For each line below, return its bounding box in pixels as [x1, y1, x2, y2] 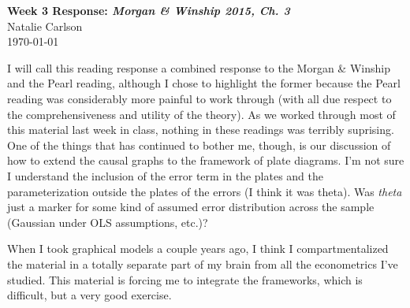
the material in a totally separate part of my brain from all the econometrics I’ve [7, 255, 398, 272]
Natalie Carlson [7, 17, 83, 34]
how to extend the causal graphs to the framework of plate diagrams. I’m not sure [7, 152, 404, 169]
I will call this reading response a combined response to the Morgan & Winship [7, 59, 390, 76]
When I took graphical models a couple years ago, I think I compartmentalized [7, 240, 389, 257]
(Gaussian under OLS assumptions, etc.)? [7, 213, 208, 230]
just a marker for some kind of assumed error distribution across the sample [7, 199, 375, 215]
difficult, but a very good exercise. [7, 287, 172, 303]
